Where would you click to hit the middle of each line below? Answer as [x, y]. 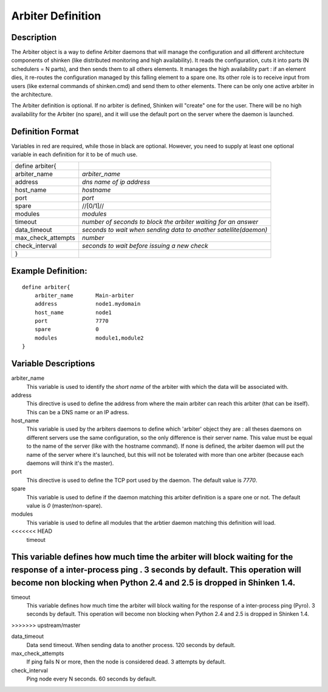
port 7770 [71, 321]
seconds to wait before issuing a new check [145, 246]
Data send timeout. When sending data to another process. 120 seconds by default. [131, 645]
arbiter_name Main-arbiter [84, 295]
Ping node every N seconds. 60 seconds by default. [91, 679]
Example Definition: [49, 271]
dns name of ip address [116, 182]
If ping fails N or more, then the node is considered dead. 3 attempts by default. [126, 662]
